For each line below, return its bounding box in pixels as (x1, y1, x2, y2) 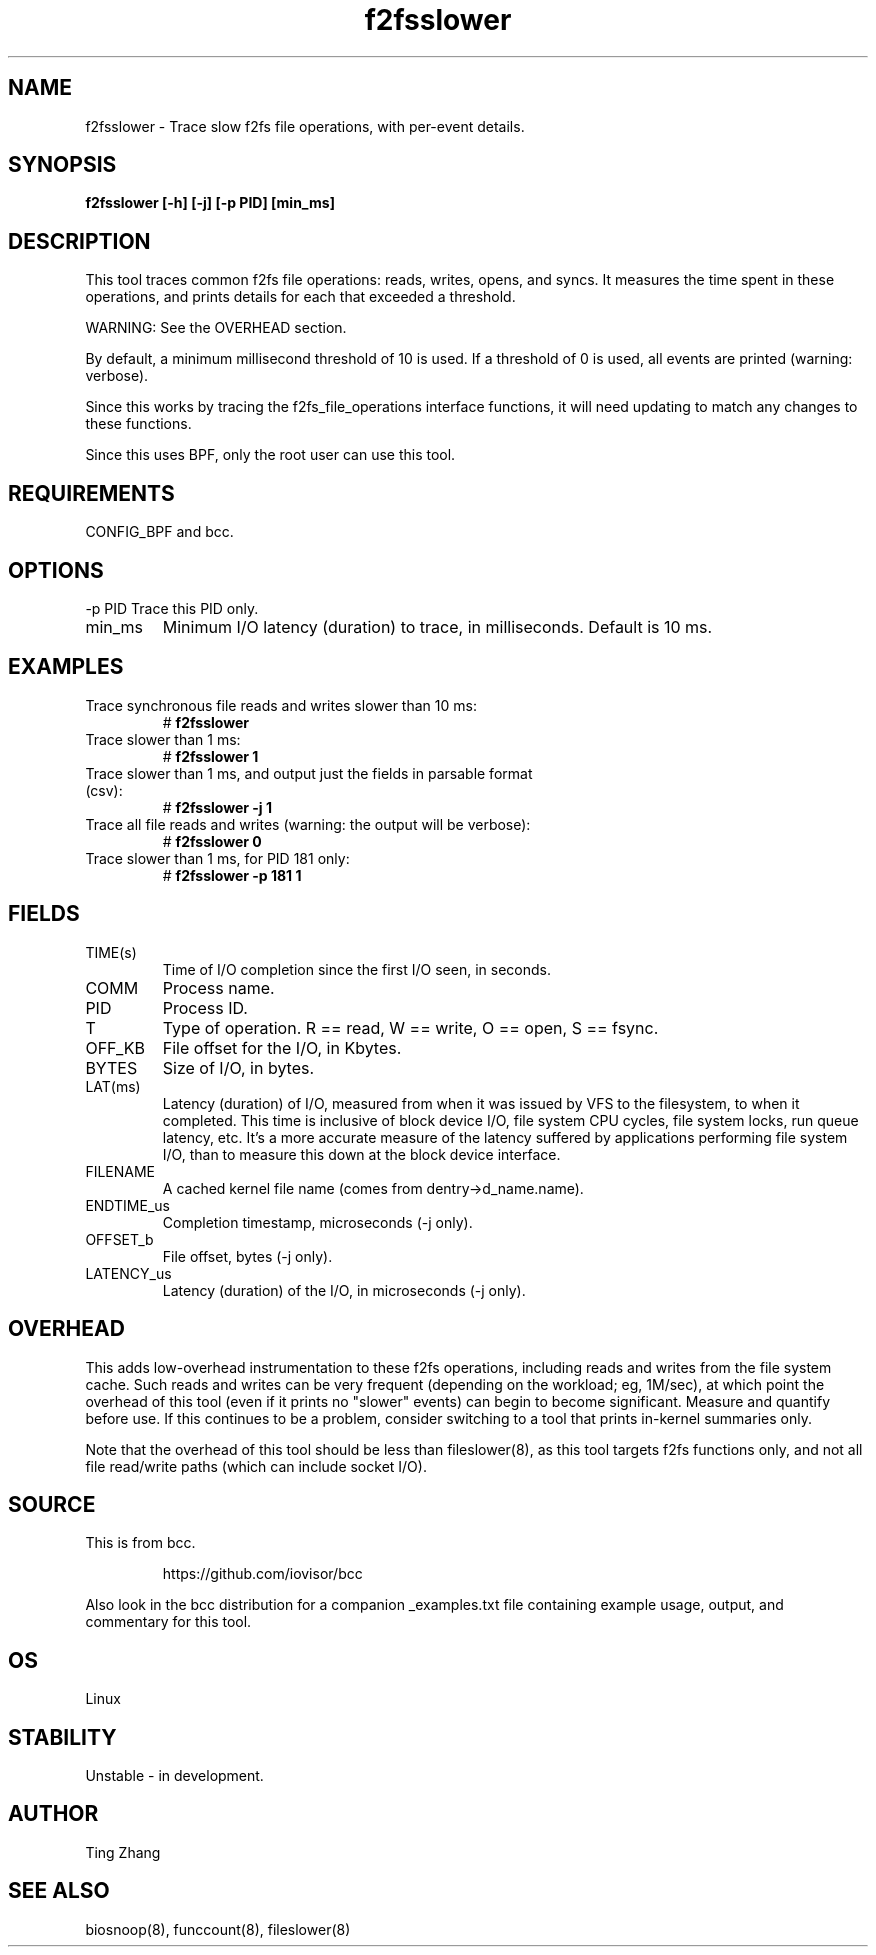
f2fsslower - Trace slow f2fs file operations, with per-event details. (85, 117, 525, 135)
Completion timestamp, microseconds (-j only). (162, 1213, 473, 1231)
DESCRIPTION (8, 228, 151, 254)
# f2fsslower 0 (162, 832, 262, 850)
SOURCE (8, 1491, 96, 1517)
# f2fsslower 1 (162, 747, 259, 765)
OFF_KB (85, 1037, 146, 1058)
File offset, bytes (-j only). (162, 1247, 333, 1265)
